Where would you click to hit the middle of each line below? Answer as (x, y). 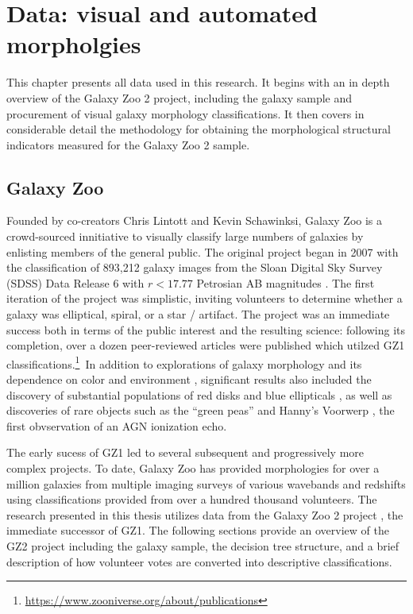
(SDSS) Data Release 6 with (75, 282)
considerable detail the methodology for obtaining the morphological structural (199, 129)
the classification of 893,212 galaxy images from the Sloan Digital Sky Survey (195, 267)
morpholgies (74, 44)
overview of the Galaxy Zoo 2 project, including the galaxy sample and (179, 97)
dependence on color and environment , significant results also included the (189, 379)
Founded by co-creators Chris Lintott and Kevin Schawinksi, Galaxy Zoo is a (195, 220)
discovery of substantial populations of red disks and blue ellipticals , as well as (199, 394)
